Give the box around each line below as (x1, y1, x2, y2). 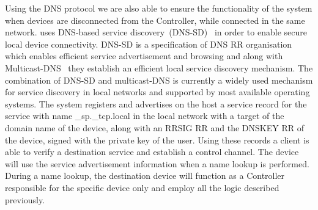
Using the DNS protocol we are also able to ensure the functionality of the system (5, 2, 312, 14)
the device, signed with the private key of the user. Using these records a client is (5, 133, 309, 146)
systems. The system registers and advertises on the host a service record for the (5, 97, 307, 110)
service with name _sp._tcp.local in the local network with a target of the (5, 109, 284, 122)
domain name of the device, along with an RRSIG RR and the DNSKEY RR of (5, 121, 304, 134)
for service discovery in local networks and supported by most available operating (5, 85, 310, 98)
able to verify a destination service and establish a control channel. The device (5, 145, 299, 158)
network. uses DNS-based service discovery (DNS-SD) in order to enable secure (5, 26, 307, 38)
